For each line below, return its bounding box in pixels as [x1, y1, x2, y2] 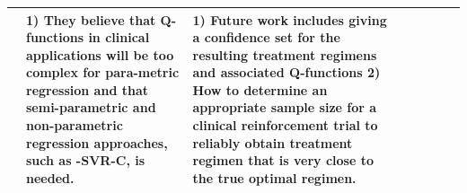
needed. [26, 168, 75, 187]
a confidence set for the [192, 28, 340, 47]
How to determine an [192, 80, 328, 99]
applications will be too [26, 45, 174, 64]
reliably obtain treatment [192, 133, 353, 152]
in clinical [88, 28, 150, 47]
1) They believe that [26, 10, 156, 29]
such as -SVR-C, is [26, 151, 145, 170]
